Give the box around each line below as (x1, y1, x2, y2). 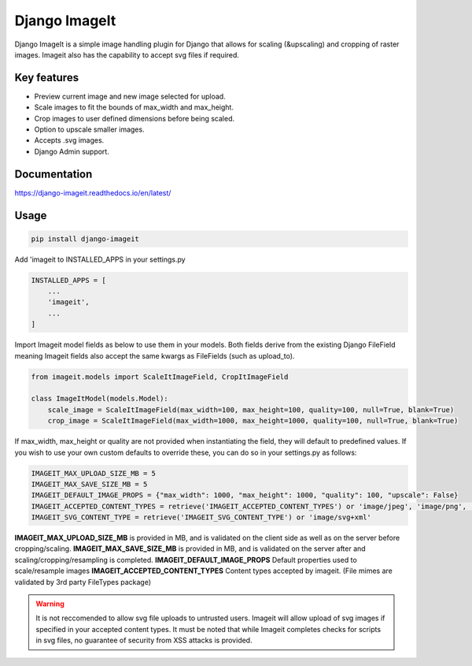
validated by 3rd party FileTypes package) (14, 577, 152, 586)
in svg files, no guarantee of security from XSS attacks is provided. (35, 635, 253, 646)
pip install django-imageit (31, 234, 139, 244)
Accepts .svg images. (34, 136, 105, 145)
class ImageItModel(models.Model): (31, 394, 168, 404)
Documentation (14, 167, 93, 180)
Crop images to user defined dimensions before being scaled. (34, 113, 235, 123)
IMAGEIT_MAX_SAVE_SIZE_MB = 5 (31, 479, 148, 489)
